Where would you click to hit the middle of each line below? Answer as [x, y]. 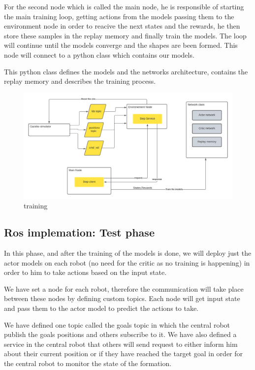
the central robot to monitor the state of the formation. [88, 363]
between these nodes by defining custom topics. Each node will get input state [122, 298]
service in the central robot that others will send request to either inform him [121, 344]
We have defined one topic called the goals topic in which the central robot [117, 324]
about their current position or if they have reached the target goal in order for [124, 353]
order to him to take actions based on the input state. [85, 272]
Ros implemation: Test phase [79, 232]
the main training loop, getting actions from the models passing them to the [119, 16]
